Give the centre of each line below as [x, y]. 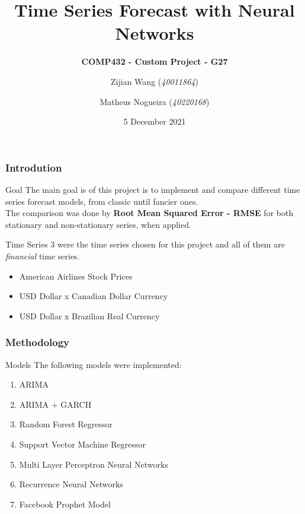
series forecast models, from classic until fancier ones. [102, 201]
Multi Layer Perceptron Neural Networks [94, 464]
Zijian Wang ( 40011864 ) [155, 81]
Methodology [38, 342]
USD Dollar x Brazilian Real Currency [89, 315]
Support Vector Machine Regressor [83, 444]
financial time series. [43, 256]
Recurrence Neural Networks [71, 484]
